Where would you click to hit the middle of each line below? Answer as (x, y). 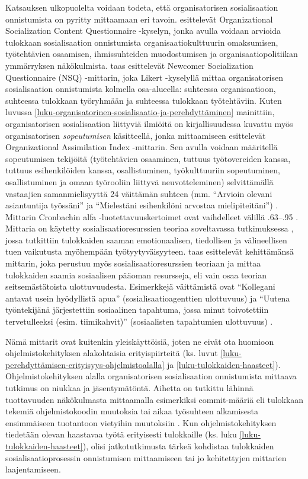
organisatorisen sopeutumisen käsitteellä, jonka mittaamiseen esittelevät (136, 135)
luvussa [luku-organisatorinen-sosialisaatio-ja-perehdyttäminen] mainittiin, (140, 112)
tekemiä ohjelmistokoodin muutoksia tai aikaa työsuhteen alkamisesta (132, 411)
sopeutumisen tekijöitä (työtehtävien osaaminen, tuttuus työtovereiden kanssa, (148, 158)
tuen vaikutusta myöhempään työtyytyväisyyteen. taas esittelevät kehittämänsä (150, 251)
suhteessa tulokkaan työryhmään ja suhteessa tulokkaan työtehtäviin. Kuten (144, 100)
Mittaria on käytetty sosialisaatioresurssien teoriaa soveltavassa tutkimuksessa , (150, 228)
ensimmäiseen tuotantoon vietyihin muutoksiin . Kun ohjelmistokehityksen (141, 422)
